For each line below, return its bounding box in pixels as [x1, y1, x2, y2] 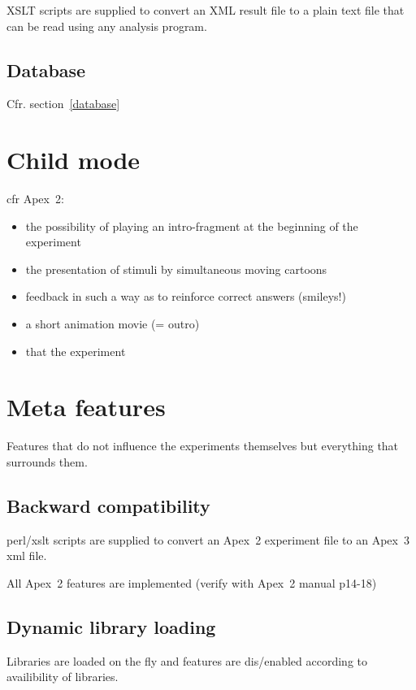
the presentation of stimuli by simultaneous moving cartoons [25, 260, 327, 277]
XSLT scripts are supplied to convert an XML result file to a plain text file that [6, 2, 405, 18]
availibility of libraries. [6, 668, 119, 685]
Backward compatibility [6, 493, 210, 518]
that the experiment [25, 342, 126, 359]
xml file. [6, 547, 47, 564]
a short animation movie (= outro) [25, 315, 200, 332]
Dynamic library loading [6, 614, 216, 639]
